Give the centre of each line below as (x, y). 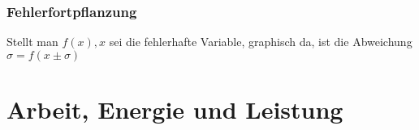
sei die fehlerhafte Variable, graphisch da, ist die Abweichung (261, 42)
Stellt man (32, 42)
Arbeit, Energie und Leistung (175, 109)
